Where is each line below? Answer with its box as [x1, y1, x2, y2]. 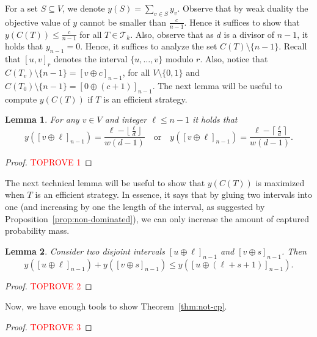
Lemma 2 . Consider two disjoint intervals [5, 244, 165, 257]
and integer [104, 113, 147, 126]
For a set [5, 2, 38, 14]
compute [5, 92, 37, 105]
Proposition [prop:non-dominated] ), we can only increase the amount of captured [5, 212, 309, 225]
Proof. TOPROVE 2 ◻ [5, 279, 92, 292]
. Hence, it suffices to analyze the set [80, 40, 217, 53]
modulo [165, 53, 194, 65]
